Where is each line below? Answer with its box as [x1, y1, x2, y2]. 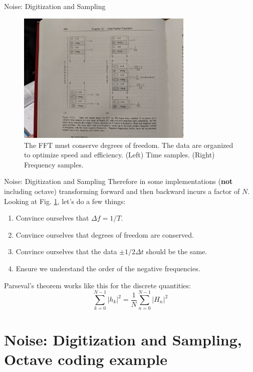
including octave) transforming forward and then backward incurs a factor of [4, 186, 240, 197]
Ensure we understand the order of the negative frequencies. [16, 263, 200, 274]
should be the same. [146, 246, 207, 257]
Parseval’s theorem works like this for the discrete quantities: [4, 280, 191, 290]
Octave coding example [4, 348, 168, 369]
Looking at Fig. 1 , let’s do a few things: [4, 196, 126, 206]
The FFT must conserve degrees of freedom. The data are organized [24, 139, 233, 150]
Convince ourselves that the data [16, 246, 117, 257]
